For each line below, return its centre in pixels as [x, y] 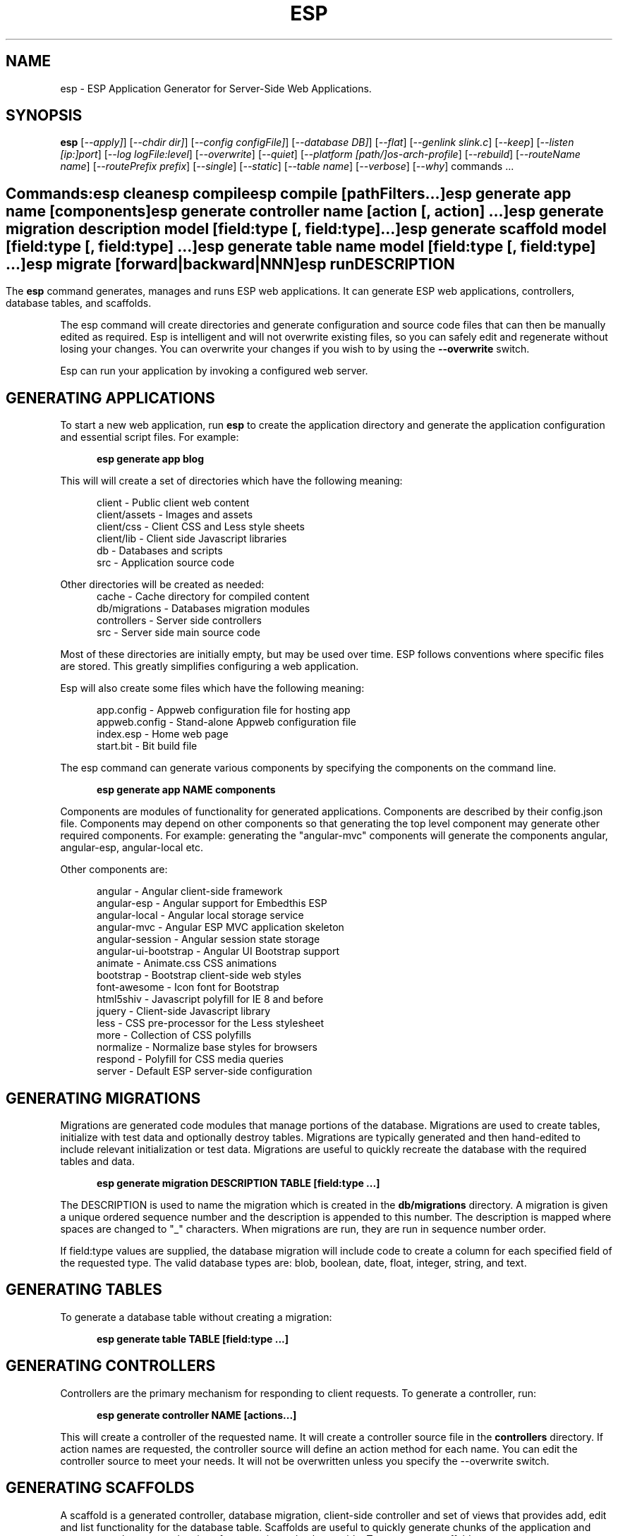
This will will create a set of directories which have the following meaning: [231, 481]
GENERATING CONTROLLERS [111, 1366]
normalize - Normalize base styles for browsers [207, 1047]
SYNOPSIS [44, 116]
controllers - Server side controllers [179, 621]
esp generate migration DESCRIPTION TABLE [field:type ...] [238, 1183]
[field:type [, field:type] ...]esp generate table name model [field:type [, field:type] [301, 246]
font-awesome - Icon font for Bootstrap [188, 987]
